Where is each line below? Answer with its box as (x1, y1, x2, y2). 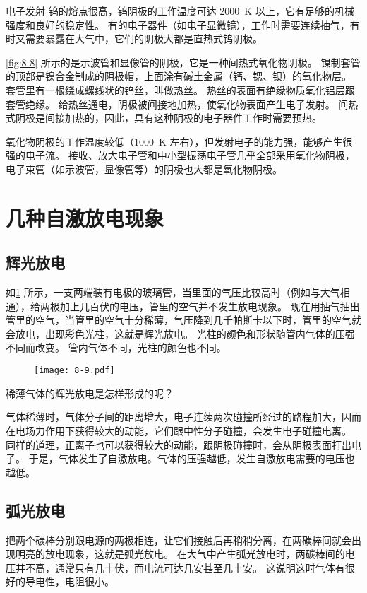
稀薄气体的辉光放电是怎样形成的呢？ (6, 385, 174, 400)
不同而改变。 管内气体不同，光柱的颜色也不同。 (6, 340, 227, 355)
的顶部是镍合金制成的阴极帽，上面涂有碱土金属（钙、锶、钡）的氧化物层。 (6, 69, 351, 83)
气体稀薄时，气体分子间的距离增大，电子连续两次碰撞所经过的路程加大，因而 (6, 409, 361, 424)
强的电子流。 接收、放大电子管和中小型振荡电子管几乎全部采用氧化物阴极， (6, 148, 355, 163)
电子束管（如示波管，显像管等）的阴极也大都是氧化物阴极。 (6, 161, 282, 176)
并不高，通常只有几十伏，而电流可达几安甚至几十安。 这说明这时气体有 (15, 560, 345, 575)
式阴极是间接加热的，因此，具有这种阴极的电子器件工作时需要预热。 (6, 110, 322, 125)
